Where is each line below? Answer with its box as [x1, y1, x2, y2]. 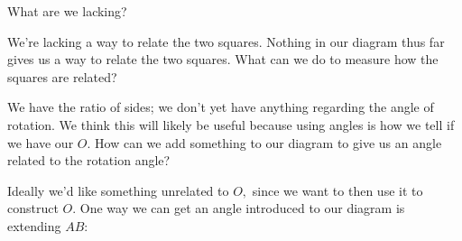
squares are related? [7, 67, 117, 86]
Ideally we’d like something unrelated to [7, 181, 229, 199]
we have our [7, 133, 74, 152]
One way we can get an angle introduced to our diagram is [79, 199, 405, 218]
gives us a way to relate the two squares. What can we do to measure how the [7, 50, 439, 69]
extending [7, 216, 61, 235]
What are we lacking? [7, 2, 127, 20]
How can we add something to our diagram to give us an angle [95, 133, 442, 152]
